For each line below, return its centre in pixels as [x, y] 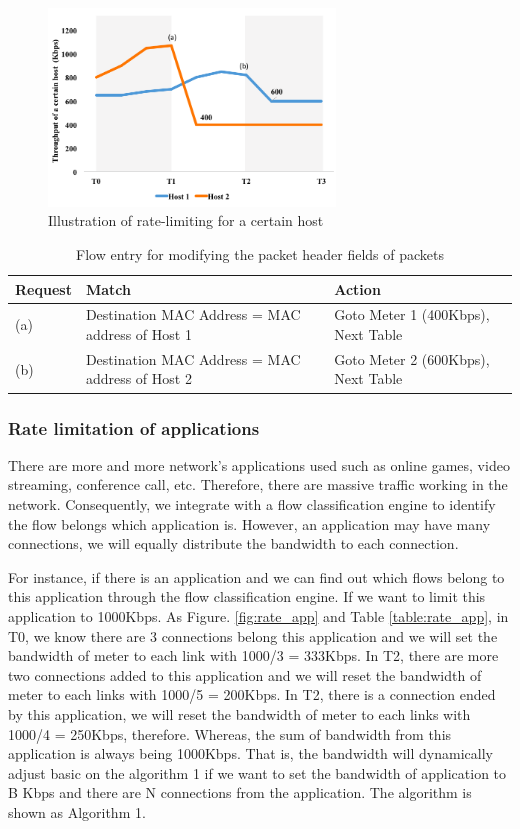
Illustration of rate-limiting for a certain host [186, 220]
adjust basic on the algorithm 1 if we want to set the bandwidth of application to [257, 772]
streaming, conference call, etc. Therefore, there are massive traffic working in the [258, 484]
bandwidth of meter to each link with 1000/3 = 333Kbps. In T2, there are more [253, 655]
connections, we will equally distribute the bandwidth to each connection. [233, 543]
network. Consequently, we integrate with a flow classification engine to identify [252, 503]
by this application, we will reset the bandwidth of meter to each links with [239, 713]
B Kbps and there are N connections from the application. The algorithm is [240, 792]
